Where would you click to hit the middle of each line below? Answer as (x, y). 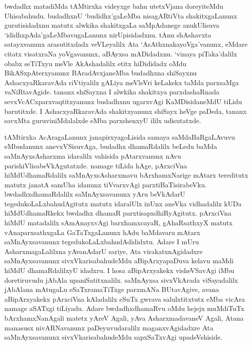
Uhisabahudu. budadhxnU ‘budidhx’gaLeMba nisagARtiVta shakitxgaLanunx (121, 15)
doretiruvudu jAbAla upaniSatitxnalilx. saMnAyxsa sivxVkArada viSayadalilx (121, 280)
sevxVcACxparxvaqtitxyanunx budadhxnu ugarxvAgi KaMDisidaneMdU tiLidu (123, 101)
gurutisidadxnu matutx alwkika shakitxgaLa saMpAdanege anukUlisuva (112, 25)
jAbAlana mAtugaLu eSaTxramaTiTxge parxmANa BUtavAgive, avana (112, 289)
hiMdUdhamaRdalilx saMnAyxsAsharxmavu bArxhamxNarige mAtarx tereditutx (126, 175)
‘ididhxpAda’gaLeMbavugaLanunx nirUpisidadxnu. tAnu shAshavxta (108, 34)
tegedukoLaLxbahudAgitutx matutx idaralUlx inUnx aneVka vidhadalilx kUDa (123, 203)
